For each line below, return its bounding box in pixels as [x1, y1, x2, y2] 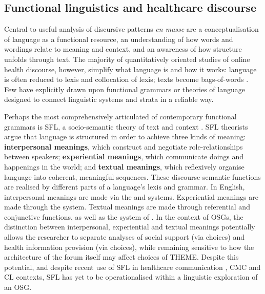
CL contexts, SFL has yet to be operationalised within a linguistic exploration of [4, 271, 258, 282]
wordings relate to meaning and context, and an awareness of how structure [4, 44, 242, 54]
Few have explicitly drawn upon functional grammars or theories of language [4, 83, 245, 94]
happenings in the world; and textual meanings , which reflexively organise [4, 161, 244, 172]
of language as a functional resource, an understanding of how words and [4, 33, 233, 44]
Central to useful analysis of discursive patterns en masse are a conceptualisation [4, 24, 259, 34]
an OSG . [4, 282, 32, 292]
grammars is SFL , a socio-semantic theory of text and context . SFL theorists [4, 121, 248, 132]
